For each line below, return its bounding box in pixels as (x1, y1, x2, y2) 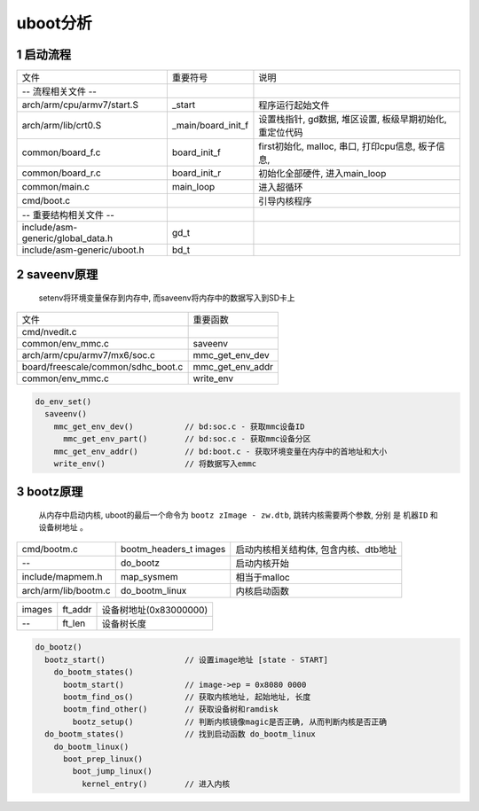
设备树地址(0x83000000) (101, 604, 208, 616)
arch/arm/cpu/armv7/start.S (21, 98, 139, 111)
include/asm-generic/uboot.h (21, 244, 145, 256)
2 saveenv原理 (16, 267, 98, 283)
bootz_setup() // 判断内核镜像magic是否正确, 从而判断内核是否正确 (72, 716, 388, 727)
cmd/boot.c (21, 195, 71, 207)
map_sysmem (120, 570, 178, 582)
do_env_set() (35, 397, 92, 407)
